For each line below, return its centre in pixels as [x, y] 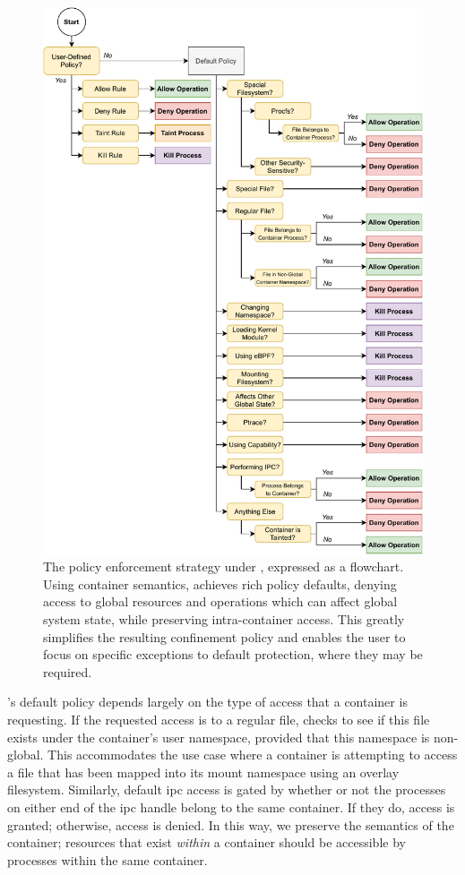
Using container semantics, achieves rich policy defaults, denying [220, 583]
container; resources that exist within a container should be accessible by [207, 842]
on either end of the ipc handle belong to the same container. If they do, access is [231, 806]
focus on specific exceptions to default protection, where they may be [233, 654]
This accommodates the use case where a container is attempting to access [253, 755]
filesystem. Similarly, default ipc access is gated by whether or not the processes [227, 789]
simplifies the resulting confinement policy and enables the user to [224, 636]
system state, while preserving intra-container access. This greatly [224, 619]
